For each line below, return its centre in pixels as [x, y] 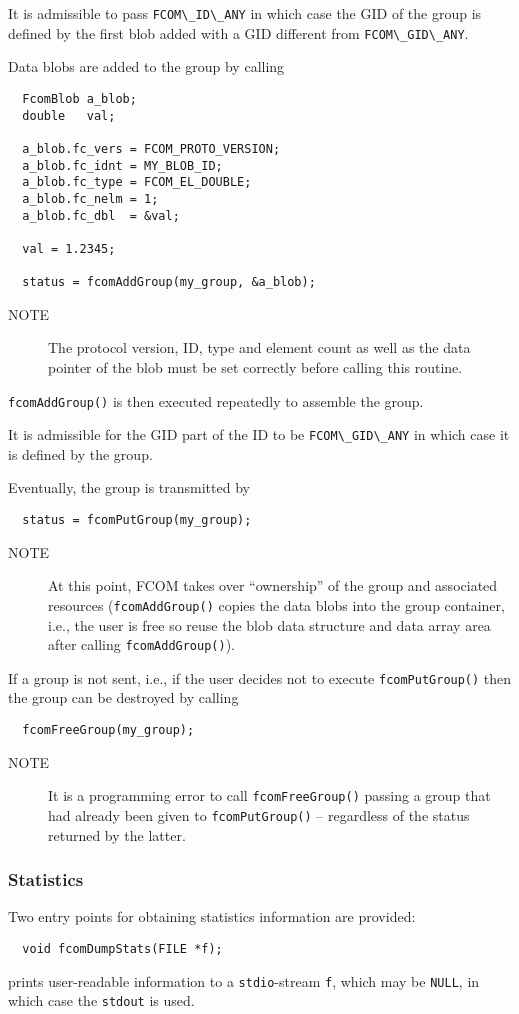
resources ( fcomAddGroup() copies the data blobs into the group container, [276, 604]
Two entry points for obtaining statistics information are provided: [212, 916]
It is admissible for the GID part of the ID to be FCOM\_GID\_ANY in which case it [259, 434]
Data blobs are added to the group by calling [146, 66]
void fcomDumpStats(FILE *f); [122, 949]
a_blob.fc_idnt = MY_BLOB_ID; [122, 165]
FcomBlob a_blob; [79, 98]
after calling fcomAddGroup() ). [142, 644]
